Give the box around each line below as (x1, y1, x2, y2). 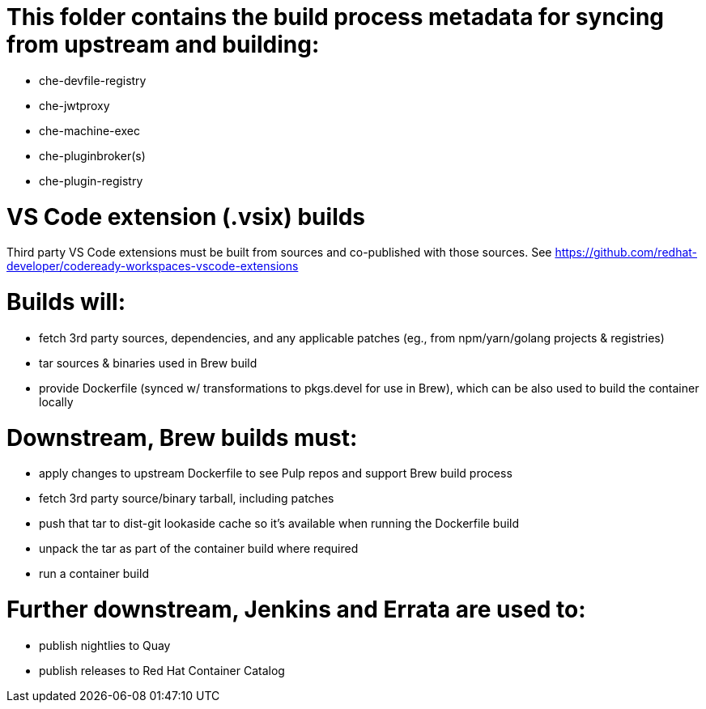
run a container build (39, 567, 149, 581)
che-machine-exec (39, 123, 140, 138)
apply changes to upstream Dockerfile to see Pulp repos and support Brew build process (39, 466, 512, 481)
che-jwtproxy (39, 98, 110, 113)
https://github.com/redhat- (555, 245, 698, 260)
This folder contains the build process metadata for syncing (6, 3, 664, 31)
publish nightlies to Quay (39, 638, 171, 652)
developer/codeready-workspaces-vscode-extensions (6, 259, 299, 274)
